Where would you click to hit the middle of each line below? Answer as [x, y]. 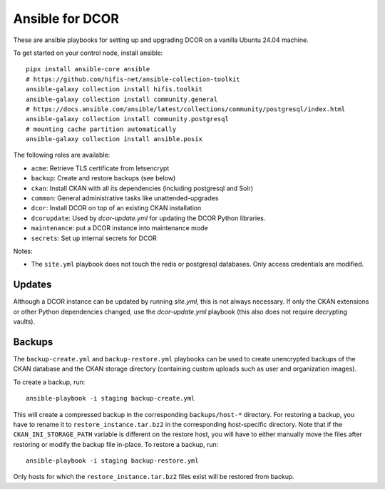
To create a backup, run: [49, 382]
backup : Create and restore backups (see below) [103, 178]
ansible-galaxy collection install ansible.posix [114, 139]
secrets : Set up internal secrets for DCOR [94, 238]
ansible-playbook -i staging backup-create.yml [111, 398]
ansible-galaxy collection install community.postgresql [128, 119]
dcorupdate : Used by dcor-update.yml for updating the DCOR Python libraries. [148, 218]
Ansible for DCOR [66, 19]
